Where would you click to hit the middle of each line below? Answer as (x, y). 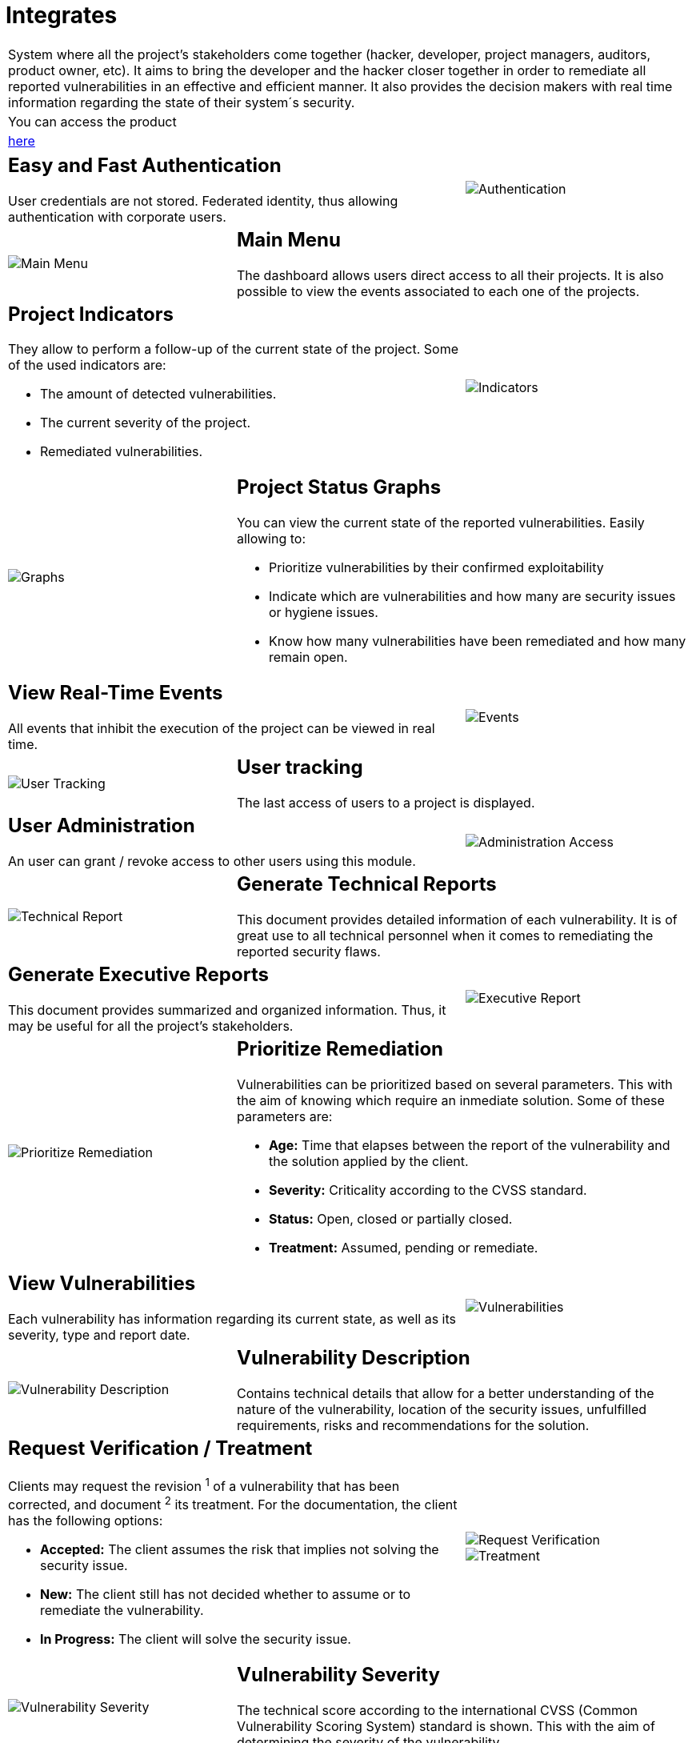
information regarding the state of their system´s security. (182, 102)
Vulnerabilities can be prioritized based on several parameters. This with (454, 1084)
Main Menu (288, 239)
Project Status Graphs (339, 487)
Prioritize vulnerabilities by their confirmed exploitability (436, 568)
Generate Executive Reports (138, 974)
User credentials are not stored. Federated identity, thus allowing (203, 200)
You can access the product (92, 121)
